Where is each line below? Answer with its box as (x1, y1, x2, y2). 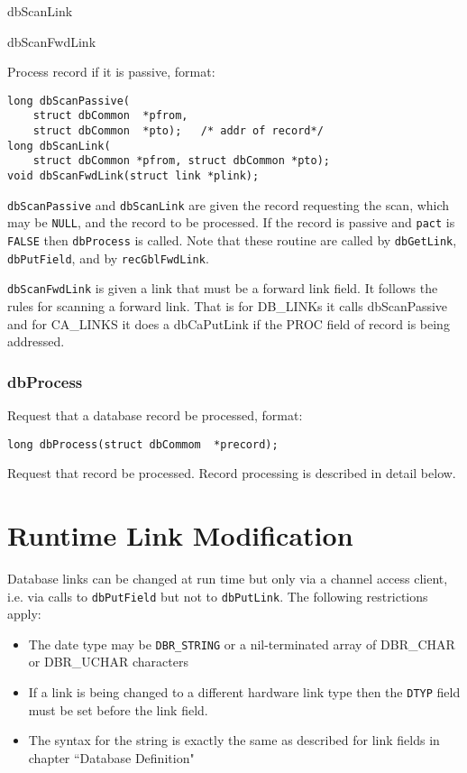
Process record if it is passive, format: (7, 62, 215, 81)
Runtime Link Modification (7, 517, 353, 554)
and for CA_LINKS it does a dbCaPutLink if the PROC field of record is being (7, 314, 450, 333)
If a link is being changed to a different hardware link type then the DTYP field (28, 683, 461, 702)
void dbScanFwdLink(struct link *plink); (7, 170, 260, 183)
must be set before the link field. (28, 700, 208, 719)
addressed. (7, 332, 65, 351)
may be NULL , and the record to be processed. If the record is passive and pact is (7, 213, 455, 232)
